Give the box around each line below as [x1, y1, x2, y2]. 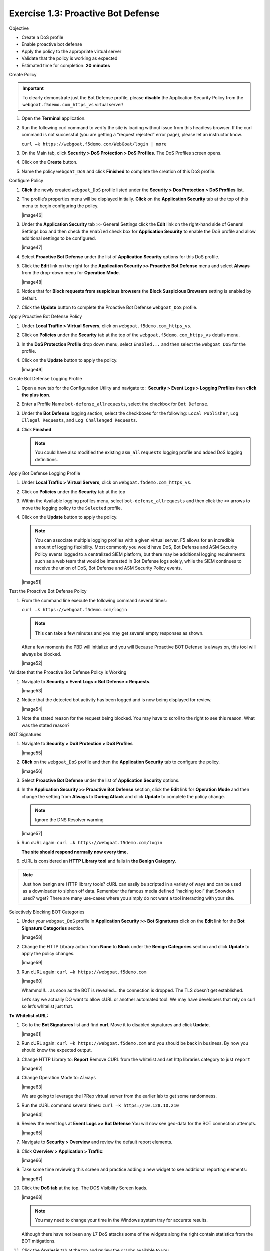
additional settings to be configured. [21, 235, 96, 241]
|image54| [21, 706, 43, 712]
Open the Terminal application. [21, 115, 86, 121]
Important [22, 85, 44, 91]
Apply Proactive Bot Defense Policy [9, 313, 82, 320]
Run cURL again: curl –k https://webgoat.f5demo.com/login [21, 840, 162, 846]
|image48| [21, 279, 43, 285]
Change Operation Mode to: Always [21, 1075, 96, 1081]
